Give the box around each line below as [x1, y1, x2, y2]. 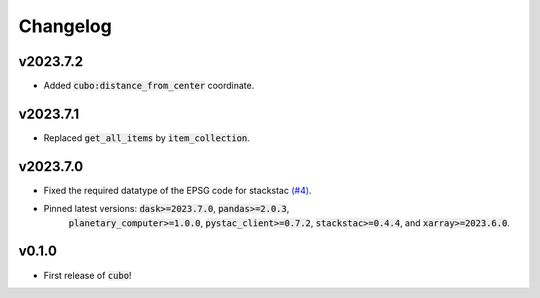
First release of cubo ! [43, 269, 132, 281]
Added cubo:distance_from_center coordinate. [43, 80, 255, 92]
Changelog [18, 15, 112, 37]
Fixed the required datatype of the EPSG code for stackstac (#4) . [43, 184, 312, 196]
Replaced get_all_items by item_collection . [43, 131, 250, 144]
